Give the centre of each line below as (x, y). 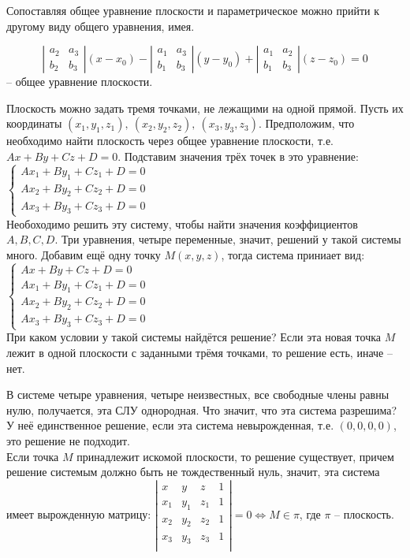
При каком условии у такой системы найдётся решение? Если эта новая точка (194, 337)
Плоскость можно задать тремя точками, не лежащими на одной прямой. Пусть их (205, 108)
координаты (34, 123)
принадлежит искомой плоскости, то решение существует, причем (235, 456)
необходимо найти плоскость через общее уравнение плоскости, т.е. (170, 141)
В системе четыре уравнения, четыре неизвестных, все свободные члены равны (198, 394)
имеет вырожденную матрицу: (79, 513)
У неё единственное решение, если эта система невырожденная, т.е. (170, 425)
